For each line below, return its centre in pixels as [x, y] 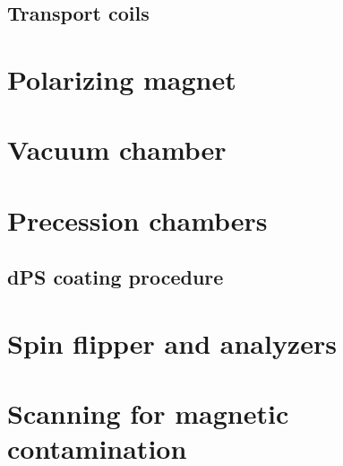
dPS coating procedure [116, 277]
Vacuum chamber [117, 149]
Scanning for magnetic [148, 413]
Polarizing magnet [122, 79]
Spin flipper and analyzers [172, 343]
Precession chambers [137, 220]
